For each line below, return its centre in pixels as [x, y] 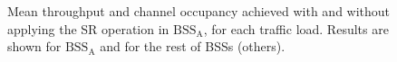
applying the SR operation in [88, 28]
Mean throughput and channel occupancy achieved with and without [199, 11]
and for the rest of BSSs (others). [193, 46]
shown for [34, 46]
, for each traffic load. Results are [296, 28]
